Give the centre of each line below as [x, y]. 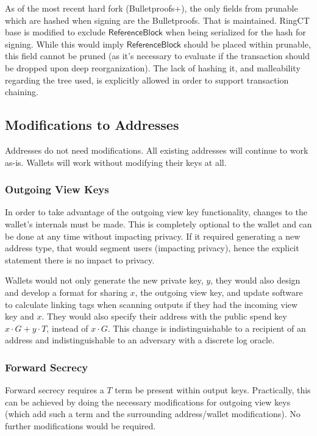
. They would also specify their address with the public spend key [164, 316]
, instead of [67, 328]
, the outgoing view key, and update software [219, 292]
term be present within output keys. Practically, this [213, 390]
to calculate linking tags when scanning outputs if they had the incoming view [151, 304]
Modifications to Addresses [92, 125]
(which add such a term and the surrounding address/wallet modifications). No [153, 414]
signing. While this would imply [65, 44]
